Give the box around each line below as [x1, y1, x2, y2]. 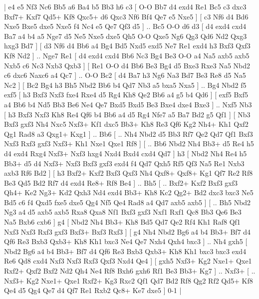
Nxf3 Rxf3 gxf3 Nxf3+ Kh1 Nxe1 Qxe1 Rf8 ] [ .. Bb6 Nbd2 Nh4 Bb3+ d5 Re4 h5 [4, 138, 254, 149]
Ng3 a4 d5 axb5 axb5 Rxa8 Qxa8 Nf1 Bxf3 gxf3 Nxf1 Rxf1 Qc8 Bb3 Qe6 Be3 [4, 207, 242, 217]
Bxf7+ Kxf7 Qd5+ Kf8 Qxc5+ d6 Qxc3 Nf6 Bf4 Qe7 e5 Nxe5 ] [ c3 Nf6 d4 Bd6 [4, 11, 249, 21]
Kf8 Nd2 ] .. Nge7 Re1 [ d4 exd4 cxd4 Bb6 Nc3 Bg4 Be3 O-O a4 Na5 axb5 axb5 [4, 50, 250, 60]
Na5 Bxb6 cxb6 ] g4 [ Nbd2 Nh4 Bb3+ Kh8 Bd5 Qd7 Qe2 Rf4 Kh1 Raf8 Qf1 [4, 217, 241, 227]
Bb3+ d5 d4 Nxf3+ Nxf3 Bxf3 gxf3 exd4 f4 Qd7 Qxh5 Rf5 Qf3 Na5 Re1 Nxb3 [4, 158, 245, 168]
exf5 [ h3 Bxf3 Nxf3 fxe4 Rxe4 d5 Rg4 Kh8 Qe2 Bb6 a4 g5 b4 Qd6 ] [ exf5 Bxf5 [4, 89, 249, 100]
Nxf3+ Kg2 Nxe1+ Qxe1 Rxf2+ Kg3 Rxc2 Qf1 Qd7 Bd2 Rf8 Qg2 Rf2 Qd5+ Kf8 [4, 275, 253, 286]
